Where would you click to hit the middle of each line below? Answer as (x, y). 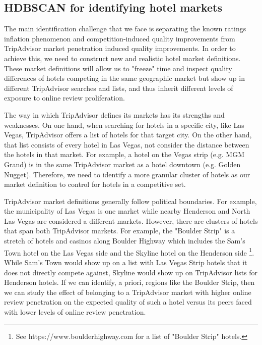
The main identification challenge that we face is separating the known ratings (125, 29)
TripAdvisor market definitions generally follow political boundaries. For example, (130, 201)
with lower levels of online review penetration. (75, 311)
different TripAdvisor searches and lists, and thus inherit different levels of (119, 88)
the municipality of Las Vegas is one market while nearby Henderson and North (127, 211)
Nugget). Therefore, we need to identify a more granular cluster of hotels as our (127, 174)
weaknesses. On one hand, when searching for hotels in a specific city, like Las (124, 125)
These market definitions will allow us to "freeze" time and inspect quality (118, 68)
